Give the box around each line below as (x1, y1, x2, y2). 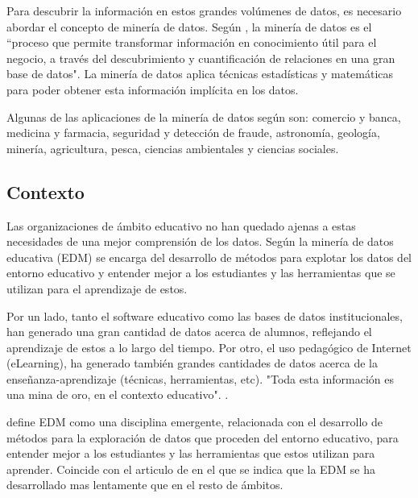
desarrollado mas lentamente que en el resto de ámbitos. (6, 476, 283, 493)
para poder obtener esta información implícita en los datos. (6, 81, 299, 98)
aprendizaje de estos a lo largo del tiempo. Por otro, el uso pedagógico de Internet (6, 338, 412, 355)
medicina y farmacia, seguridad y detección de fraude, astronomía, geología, (6, 124, 380, 141)
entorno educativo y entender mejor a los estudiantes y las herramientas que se (6, 264, 395, 281)
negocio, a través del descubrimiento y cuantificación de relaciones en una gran (6, 49, 395, 66)
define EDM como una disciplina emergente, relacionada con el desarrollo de (6, 413, 383, 430)
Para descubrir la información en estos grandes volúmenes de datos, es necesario (6, 2, 402, 19)
